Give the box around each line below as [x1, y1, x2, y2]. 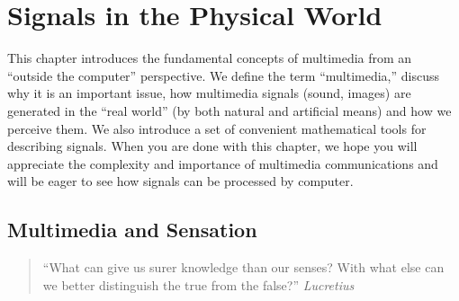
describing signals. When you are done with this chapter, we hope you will [7, 137, 418, 155]
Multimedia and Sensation [7, 216, 257, 243]
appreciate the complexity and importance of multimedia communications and [7, 154, 438, 173]
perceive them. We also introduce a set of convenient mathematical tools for [7, 119, 427, 137]
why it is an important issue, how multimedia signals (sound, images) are [7, 84, 411, 102]
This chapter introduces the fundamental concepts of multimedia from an [7, 49, 412, 67]
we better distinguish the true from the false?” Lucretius [42, 275, 355, 294]
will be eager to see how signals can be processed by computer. [7, 172, 354, 190]
